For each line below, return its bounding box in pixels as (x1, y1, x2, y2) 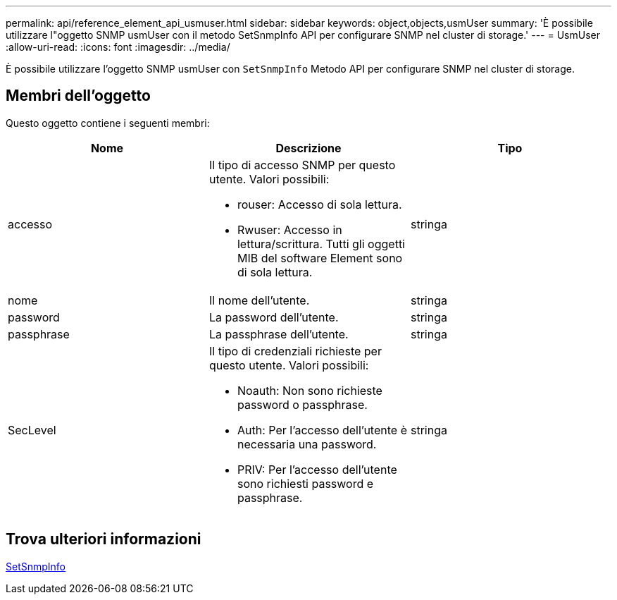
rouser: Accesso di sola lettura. (237, 197, 402, 212)
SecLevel (8, 422, 56, 437)
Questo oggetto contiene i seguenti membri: (6, 116, 210, 129)
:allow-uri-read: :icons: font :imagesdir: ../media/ (6, 41, 230, 53)
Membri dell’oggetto (6, 87, 151, 105)
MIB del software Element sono (237, 250, 403, 265)
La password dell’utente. (208, 310, 339, 324)
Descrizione (275, 140, 342, 155)
